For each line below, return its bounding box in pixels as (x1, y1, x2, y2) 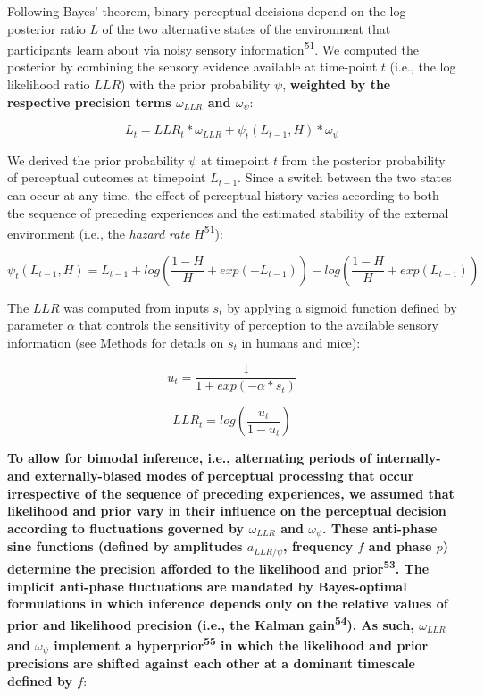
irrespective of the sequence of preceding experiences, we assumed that (7, 483, 455, 502)
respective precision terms (7, 92, 171, 111)
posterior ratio (7, 19, 86, 38)
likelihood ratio (7, 75, 90, 94)
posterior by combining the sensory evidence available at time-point (7, 57, 378, 76)
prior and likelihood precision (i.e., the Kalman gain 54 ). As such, (7, 613, 414, 633)
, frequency (283, 537, 354, 556)
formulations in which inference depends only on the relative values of (7, 594, 448, 613)
